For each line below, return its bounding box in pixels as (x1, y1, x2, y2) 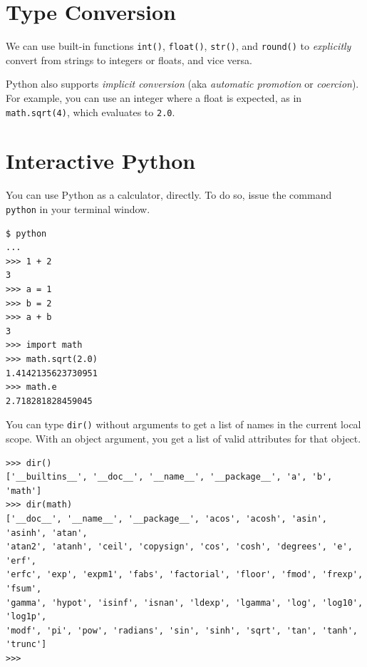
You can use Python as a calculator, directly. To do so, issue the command (6, 187, 332, 202)
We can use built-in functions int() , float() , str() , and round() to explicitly (6, 38, 351, 53)
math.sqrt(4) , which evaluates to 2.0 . (6, 104, 175, 119)
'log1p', (6, 611, 47, 622)
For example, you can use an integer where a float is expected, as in (6, 90, 302, 105)
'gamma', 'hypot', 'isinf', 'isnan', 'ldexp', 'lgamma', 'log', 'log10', (6, 597, 363, 608)
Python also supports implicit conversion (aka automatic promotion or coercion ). (6, 76, 359, 91)
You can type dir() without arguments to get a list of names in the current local (6, 417, 361, 432)
